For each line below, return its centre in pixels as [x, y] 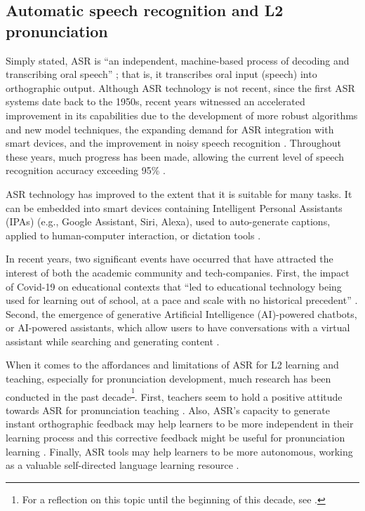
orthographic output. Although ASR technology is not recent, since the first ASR [180, 87]
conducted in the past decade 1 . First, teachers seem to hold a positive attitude [174, 394]
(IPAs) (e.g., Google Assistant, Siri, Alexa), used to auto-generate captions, [168, 221]
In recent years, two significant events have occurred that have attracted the [170, 259]
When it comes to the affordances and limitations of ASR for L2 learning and [172, 365]
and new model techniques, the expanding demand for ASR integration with [170, 129]
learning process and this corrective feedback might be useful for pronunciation [175, 437]
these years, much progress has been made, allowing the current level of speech [175, 156]
